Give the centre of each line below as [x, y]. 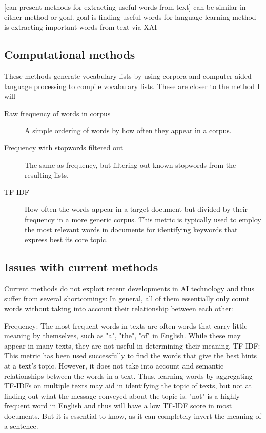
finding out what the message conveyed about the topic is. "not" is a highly [122, 395]
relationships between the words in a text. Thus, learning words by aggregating [128, 375]
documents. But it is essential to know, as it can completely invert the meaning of [133, 416]
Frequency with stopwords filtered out [64, 147]
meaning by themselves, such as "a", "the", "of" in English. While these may [122, 335]
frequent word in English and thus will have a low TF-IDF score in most [118, 406]
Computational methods [70, 55]
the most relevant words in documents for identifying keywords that [131, 229]
